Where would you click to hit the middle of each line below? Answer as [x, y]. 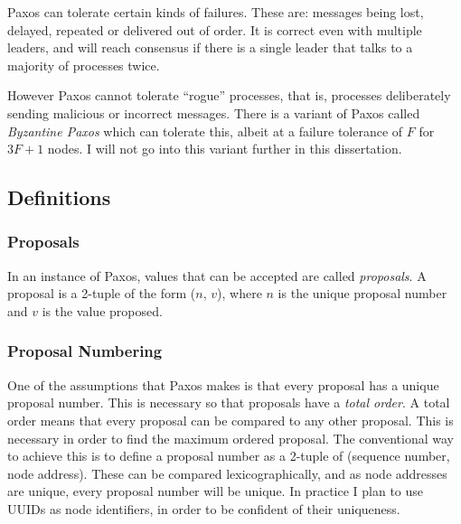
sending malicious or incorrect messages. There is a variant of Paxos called [214, 112]
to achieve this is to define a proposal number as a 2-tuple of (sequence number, [229, 456]
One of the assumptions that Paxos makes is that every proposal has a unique [223, 384]
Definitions [59, 197]
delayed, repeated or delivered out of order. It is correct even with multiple [215, 29]
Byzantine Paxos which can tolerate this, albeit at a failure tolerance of [205, 131]
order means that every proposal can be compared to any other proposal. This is [230, 420]
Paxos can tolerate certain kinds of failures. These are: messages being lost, [216, 12]
